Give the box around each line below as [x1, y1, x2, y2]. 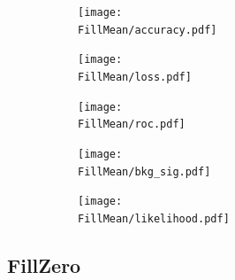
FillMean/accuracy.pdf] [78, 23, 217, 36]
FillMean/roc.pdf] [78, 118, 186, 131]
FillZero [7, 251, 81, 278]
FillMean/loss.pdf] [78, 70, 192, 83]
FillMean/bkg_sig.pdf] [78, 165, 211, 178]
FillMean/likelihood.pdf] [78, 212, 230, 225]
